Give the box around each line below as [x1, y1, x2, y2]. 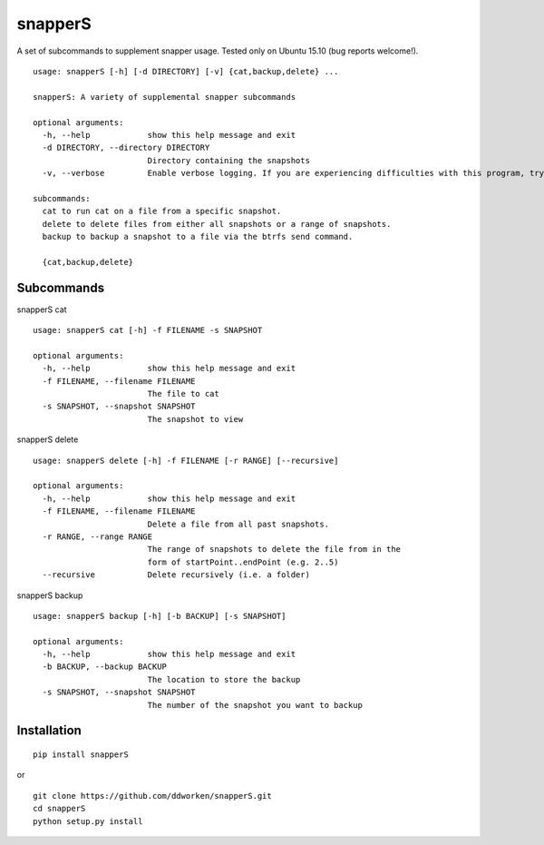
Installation [16, 722, 82, 739]
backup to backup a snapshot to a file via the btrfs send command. [42, 231, 354, 242]
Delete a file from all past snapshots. [147, 518, 330, 529]
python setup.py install [33, 816, 143, 826]
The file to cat [147, 388, 219, 399]
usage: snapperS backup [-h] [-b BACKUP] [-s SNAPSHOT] [33, 611, 287, 621]
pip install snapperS [33, 750, 129, 760]
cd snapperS [33, 803, 86, 814]
